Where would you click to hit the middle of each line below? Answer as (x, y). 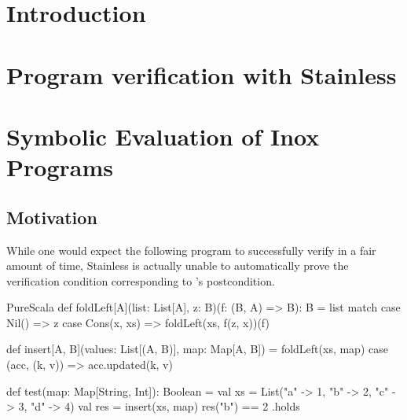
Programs (60, 167)
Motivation (52, 217)
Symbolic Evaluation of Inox (163, 136)
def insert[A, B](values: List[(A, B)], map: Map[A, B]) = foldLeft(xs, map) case (197, 349)
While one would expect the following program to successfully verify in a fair (191, 250)
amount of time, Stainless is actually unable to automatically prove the (178, 265)
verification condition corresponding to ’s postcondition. (141, 280)
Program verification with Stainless (202, 74)
